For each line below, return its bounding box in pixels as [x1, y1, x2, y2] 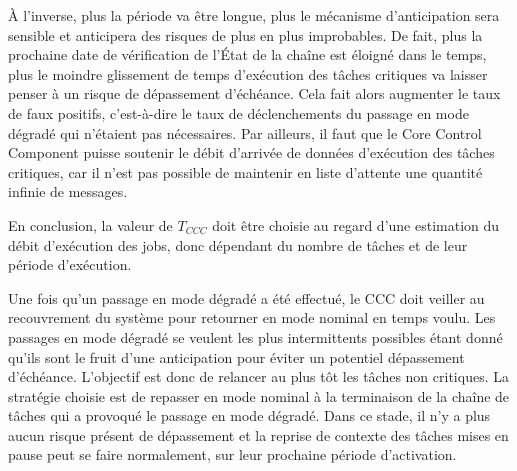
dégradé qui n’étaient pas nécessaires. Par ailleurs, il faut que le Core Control [8, 122, 482, 143]
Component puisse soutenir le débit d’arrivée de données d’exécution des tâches [8, 142, 495, 163]
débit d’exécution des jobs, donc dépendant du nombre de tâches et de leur [8, 234, 468, 255]
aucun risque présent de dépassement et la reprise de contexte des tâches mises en [8, 424, 509, 445]
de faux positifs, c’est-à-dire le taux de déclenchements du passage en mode [8, 102, 469, 123]
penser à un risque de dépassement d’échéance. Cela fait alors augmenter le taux [8, 83, 501, 104]
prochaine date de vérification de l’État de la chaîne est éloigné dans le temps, [8, 44, 487, 65]
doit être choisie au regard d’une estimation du [212, 214, 500, 235]
